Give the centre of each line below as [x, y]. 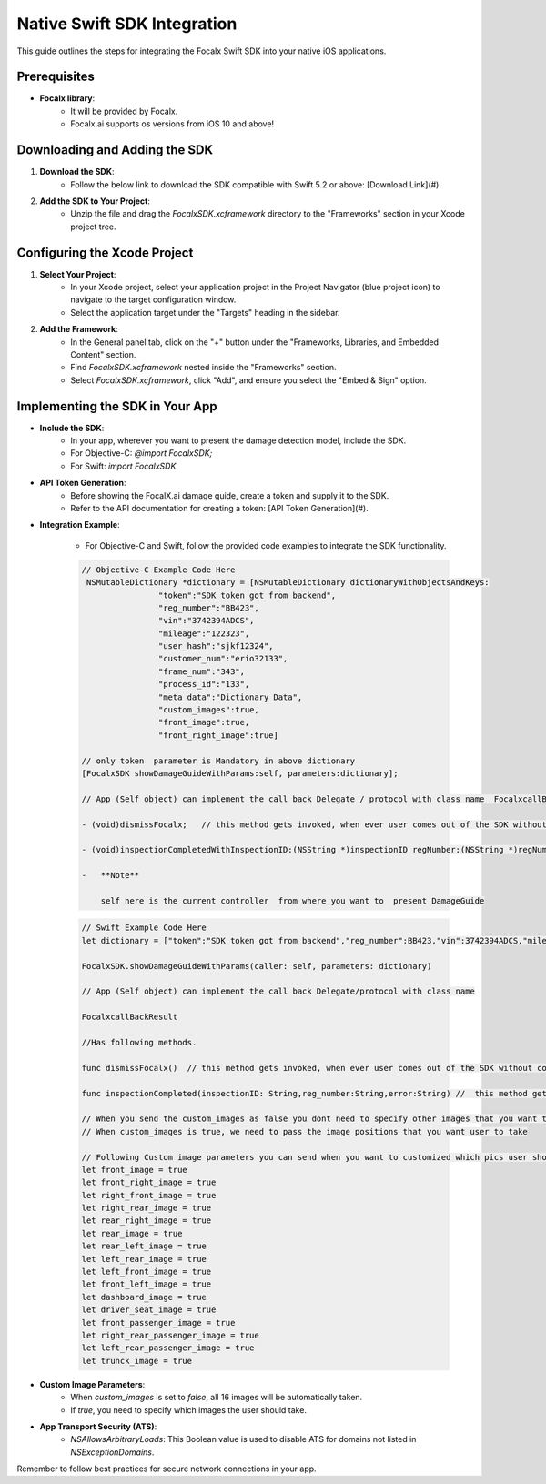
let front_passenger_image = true [158, 1322]
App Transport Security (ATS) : [98, 1426]
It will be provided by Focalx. [124, 111]
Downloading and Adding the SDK [115, 150]
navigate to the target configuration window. [153, 299]
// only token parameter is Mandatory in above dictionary [218, 761]
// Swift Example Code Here [144, 928]
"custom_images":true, [208, 710]
